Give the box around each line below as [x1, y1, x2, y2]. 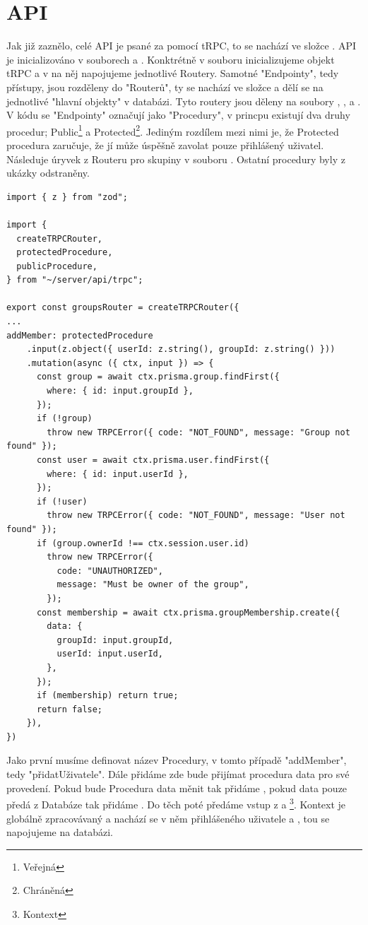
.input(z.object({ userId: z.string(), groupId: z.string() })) [26, 344, 336, 355]
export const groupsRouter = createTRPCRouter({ [6, 302, 239, 313]
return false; [36, 704, 103, 714]
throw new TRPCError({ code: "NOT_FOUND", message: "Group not [47, 427, 350, 437]
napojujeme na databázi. [6, 825, 113, 839]
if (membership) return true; [36, 690, 179, 701]
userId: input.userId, [57, 649, 163, 659]
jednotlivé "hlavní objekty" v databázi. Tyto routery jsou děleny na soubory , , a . [6, 93, 361, 108]
